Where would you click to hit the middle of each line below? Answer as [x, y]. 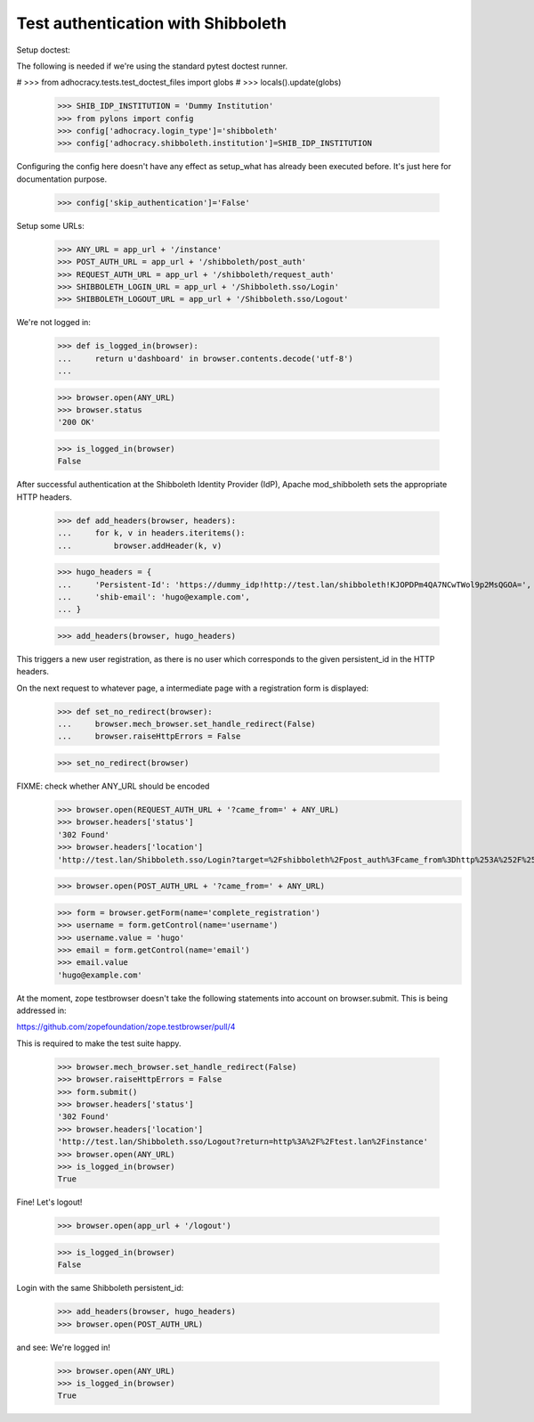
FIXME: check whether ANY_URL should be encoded [113, 786]
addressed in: [41, 1010]
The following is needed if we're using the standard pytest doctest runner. [152, 66]
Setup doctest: [44, 50]
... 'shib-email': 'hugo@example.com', [154, 597]
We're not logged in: [53, 323]
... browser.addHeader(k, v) [140, 545]
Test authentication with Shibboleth [151, 23]
